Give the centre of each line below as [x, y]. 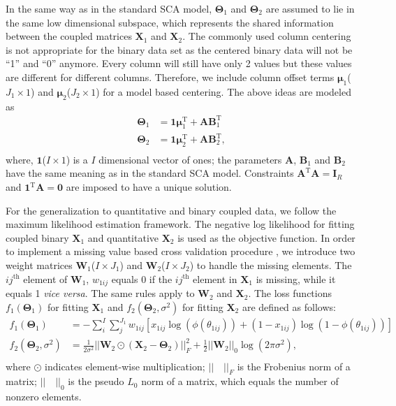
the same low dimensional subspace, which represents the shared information [170, 22]
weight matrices [39, 265]
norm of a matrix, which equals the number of [240, 381]
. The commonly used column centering [267, 36]
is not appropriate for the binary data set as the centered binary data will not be [179, 49]
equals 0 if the [142, 278]
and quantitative [123, 237]
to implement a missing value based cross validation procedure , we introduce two [181, 251]
